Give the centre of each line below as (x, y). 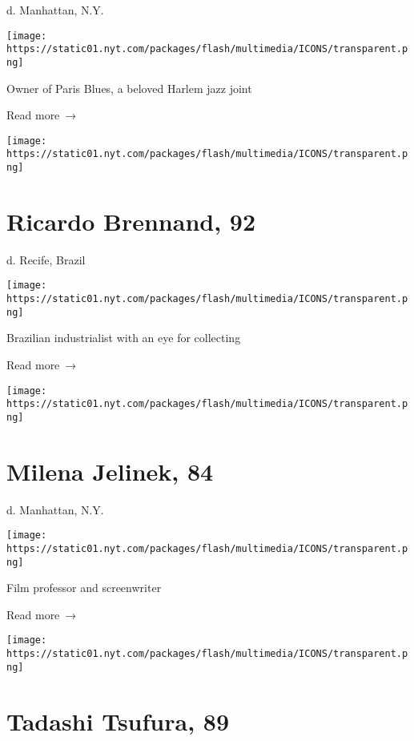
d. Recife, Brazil (46, 259)
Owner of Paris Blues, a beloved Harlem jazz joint (129, 88)
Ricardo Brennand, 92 (131, 221)
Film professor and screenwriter (84, 588)
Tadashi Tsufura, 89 (118, 721)
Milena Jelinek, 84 (110, 471)
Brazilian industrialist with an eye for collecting (124, 338)
